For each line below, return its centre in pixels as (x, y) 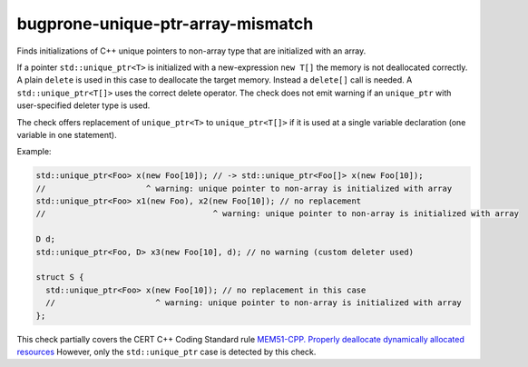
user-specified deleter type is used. (83, 105)
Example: (34, 152)
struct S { (60, 278)
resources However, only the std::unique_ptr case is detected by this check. (166, 352)
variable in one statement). (67, 134)
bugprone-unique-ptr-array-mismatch (165, 24)
